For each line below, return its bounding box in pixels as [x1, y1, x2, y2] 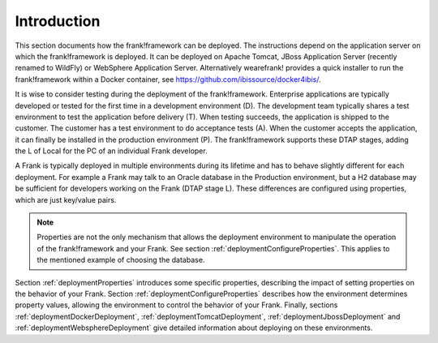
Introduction [15, 12, 101, 30]
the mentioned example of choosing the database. [36, 255, 205, 265]
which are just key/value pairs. [15, 195, 117, 204]
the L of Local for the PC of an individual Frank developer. [15, 146, 208, 156]
